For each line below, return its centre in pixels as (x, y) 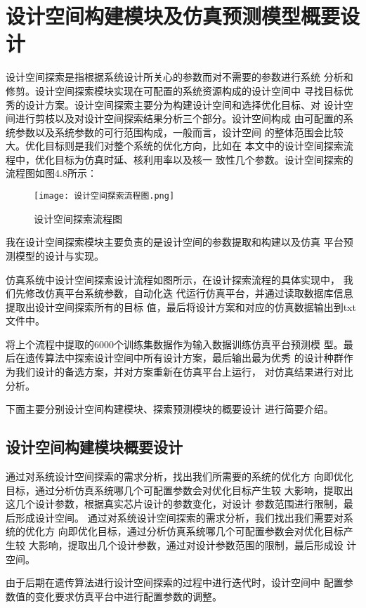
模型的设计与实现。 (59, 255)
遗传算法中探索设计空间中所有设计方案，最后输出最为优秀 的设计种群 (184, 358)
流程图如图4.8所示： (51, 173)
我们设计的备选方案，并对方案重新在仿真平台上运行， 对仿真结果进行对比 (184, 372)
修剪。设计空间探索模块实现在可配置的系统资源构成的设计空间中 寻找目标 (175, 90)
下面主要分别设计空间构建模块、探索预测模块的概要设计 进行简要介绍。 (170, 409)
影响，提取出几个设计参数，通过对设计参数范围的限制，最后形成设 (191, 545)
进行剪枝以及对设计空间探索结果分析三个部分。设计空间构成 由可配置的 (179, 118)
